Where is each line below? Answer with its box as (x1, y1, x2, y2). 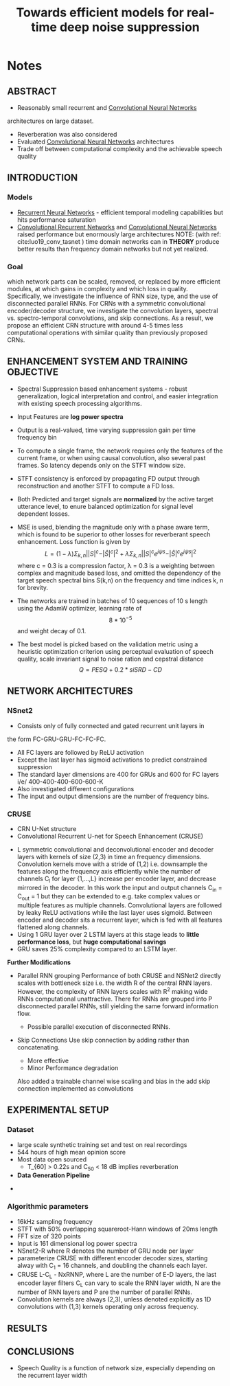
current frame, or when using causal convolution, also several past (16, 453, 206, 462)
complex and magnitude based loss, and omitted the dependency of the (16, 569, 221, 578)
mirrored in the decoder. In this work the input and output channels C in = (16, 883, 223, 894)
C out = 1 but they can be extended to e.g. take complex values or (16, 892, 200, 902)
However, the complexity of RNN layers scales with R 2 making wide (16, 986, 208, 995)
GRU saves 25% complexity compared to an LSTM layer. (16, 945, 177, 953)
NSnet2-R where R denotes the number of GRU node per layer (16, 1247, 194, 1255)
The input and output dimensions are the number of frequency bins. (16, 792, 209, 800)
